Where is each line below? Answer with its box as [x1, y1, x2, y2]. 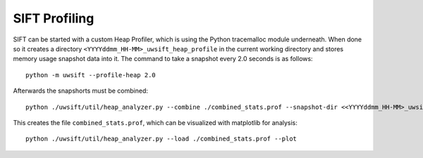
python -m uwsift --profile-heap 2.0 [25, 71, 157, 79]
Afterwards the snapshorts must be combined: [13, 86, 148, 95]
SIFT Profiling [13, 11, 94, 26]
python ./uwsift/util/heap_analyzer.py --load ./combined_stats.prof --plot [25, 135, 298, 143]
